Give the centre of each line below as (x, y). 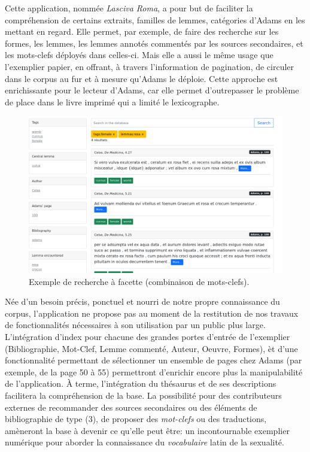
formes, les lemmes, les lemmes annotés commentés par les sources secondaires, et (154, 43)
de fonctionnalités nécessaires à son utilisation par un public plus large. (135, 325)
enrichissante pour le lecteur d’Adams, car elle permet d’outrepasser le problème (152, 90)
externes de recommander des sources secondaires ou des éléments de (131, 407)
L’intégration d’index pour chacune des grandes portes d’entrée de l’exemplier (148, 336)
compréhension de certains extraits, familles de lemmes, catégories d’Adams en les (155, 19)
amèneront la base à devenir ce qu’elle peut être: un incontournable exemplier (147, 430)
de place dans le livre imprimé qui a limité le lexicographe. (112, 101)
